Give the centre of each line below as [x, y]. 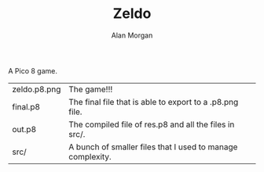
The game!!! [91, 89]
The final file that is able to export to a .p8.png [154, 102]
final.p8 [26, 106]
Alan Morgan [132, 35]
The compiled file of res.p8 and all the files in [152, 124]
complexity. [90, 156]
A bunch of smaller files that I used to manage [153, 147]
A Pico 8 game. [33, 70]
